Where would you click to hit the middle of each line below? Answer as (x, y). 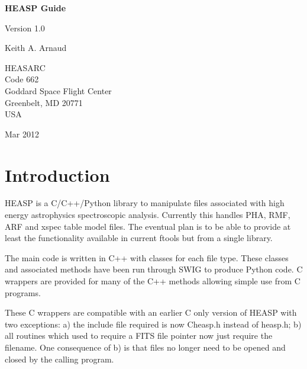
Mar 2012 (22, 134)
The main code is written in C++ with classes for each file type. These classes (147, 257)
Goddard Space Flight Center (58, 90)
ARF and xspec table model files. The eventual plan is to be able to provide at (148, 226)
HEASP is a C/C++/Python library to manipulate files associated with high (145, 203)
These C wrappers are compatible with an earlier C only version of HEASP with (151, 312)
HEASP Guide (35, 8)
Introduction (57, 174)
